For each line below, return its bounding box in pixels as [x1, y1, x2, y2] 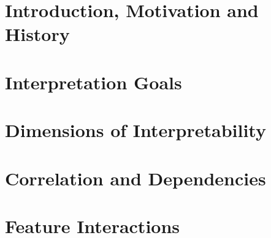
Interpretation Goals [5, 69, 182, 94]
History [5, 21, 70, 46]
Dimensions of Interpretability [5, 117, 266, 143]
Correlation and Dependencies [5, 165, 266, 190]
